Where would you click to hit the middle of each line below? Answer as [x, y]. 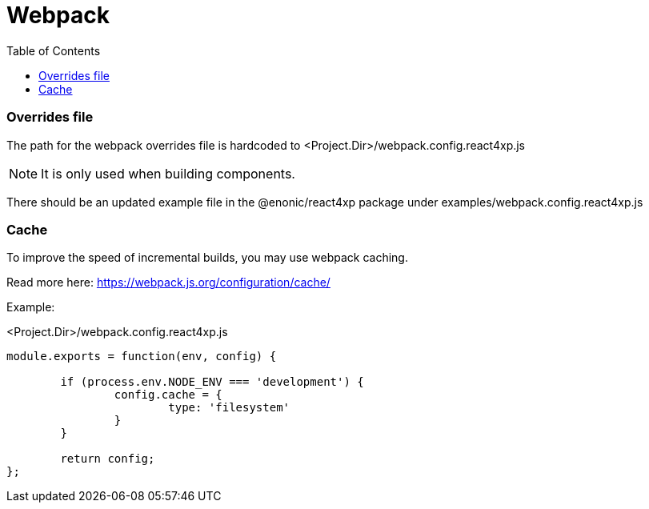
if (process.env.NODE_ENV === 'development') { [212, 382]
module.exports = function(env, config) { [142, 357]
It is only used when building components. [168, 173]
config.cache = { [168, 395]
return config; [108, 459]
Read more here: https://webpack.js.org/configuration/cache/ [168, 283]
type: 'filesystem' [229, 408]
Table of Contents [54, 50]
